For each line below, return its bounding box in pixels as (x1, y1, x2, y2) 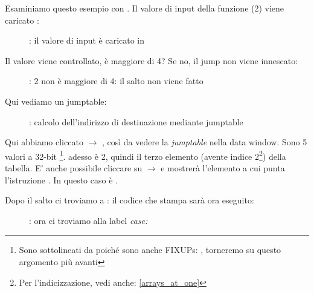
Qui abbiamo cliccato (5, 136, 83, 148)
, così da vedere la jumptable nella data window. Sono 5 (101, 136, 307, 148)
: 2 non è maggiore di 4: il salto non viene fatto (29, 74, 203, 87)
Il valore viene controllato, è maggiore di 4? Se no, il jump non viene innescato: (5, 54, 298, 67)
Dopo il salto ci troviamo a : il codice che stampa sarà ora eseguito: (5, 194, 254, 206)
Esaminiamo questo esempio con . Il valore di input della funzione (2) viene (5, 2, 284, 14)
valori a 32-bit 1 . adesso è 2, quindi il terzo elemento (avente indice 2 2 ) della (5, 148, 286, 162)
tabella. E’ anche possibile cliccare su (5, 162, 143, 174)
